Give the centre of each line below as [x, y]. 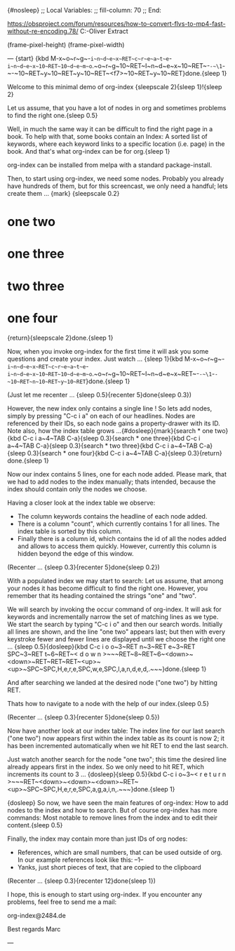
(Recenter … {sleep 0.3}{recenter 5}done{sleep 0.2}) [83, 567]
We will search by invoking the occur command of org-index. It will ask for [115, 609]
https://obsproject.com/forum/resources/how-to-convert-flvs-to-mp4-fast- [116, 24]
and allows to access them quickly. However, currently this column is [117, 546]
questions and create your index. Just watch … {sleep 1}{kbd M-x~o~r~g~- [116, 359]
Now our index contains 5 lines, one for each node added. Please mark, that [117, 474]
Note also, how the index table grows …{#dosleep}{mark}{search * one [110, 430]
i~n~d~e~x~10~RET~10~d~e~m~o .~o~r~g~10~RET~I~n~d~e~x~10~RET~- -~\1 [115, 66]
